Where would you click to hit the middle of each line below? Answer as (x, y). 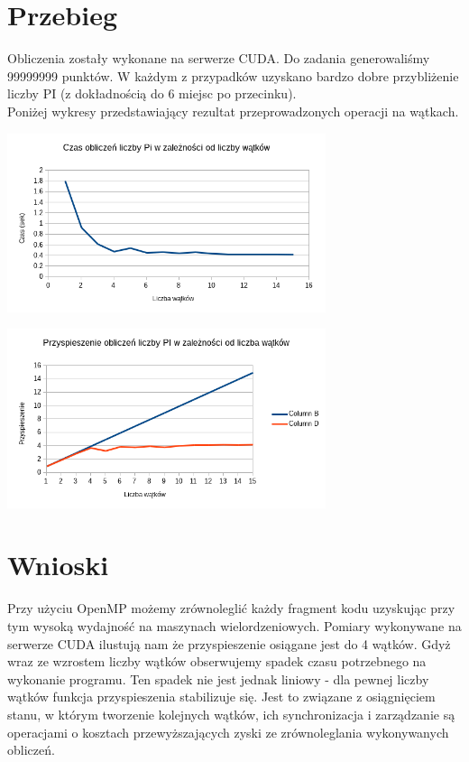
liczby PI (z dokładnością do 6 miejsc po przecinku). (152, 93)
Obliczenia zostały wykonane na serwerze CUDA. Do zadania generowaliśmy (219, 58)
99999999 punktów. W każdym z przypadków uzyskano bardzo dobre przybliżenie (233, 75)
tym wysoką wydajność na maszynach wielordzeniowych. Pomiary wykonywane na (234, 625)
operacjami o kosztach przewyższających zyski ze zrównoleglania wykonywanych (228, 732)
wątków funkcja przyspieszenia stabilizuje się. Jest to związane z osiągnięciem (221, 697)
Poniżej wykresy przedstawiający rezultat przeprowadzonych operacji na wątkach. (233, 111)
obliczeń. (31, 750)
